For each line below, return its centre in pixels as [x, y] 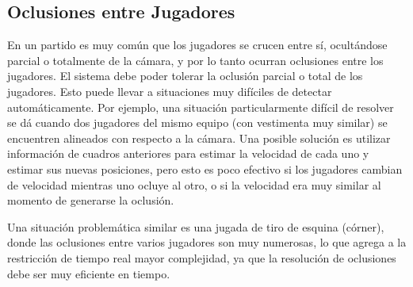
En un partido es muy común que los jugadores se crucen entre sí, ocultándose [197, 45]
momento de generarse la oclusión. [91, 200]
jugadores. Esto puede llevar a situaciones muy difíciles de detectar [170, 91]
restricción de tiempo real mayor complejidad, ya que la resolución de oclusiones [202, 257]
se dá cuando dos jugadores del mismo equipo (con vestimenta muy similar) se [197, 122]
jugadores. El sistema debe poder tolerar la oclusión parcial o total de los [185, 76]
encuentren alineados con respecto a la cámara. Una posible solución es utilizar [199, 138]
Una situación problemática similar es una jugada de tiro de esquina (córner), [196, 226]
